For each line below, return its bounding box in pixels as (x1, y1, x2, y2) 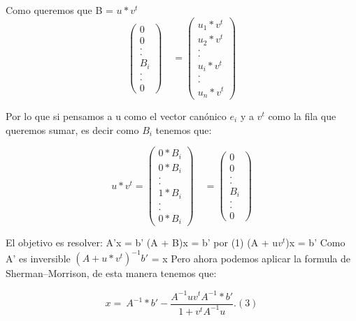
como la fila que (268, 109, 336, 124)
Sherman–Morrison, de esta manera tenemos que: (6, 266, 217, 281)
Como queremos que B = (6, 3, 113, 17)
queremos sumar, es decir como (6, 122, 139, 137)
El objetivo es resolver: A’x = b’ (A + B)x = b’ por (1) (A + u (6, 235, 278, 250)
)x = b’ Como (285, 235, 346, 250)
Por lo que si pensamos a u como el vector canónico (6, 109, 227, 124)
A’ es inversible (6, 251, 71, 265)
